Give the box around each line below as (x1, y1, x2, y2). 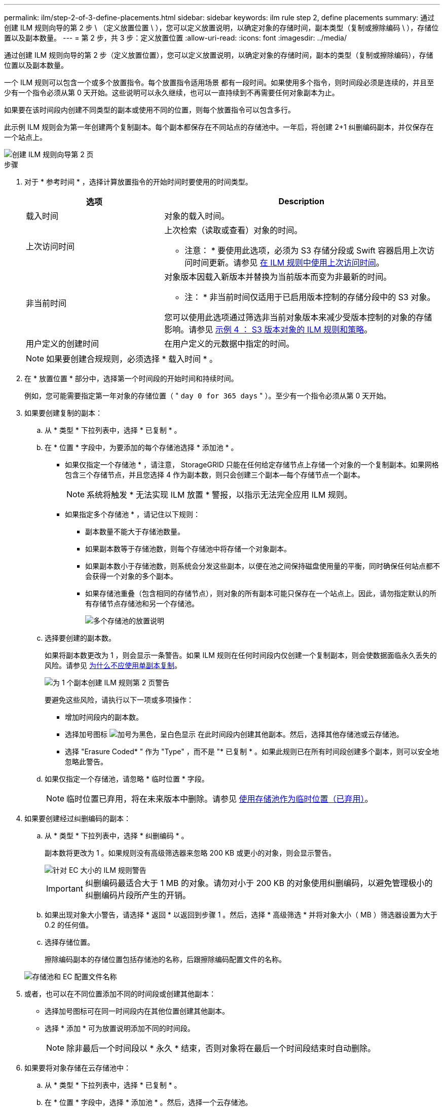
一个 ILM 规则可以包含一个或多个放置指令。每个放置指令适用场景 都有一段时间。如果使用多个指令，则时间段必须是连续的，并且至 (4, 78, 434, 87)
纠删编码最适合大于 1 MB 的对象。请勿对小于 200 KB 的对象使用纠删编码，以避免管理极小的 (85, 878, 433, 888)
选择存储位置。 (45, 938, 94, 946)
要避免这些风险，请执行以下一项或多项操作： (45, 695, 194, 704)
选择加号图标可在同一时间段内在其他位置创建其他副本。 (45, 1007, 229, 1015)
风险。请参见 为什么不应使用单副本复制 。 (45, 661, 181, 670)
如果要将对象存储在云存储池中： (24, 1063, 131, 1072)
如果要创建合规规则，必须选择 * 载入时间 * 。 (46, 354, 218, 364)
